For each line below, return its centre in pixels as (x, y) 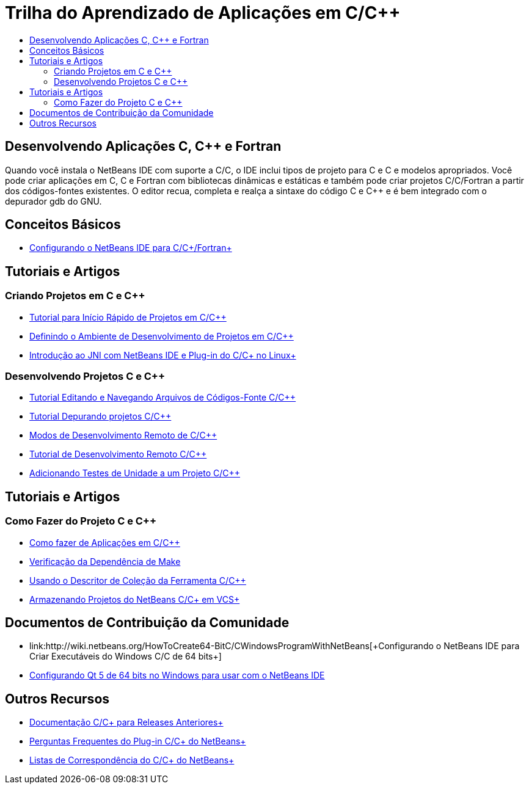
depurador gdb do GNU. (53, 201)
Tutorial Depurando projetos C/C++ (100, 416)
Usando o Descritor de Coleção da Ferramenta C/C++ (138, 580)
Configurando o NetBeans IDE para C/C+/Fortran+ (131, 248)
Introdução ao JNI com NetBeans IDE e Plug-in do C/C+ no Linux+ (163, 355)
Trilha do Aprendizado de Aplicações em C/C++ (203, 13)
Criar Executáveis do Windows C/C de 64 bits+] (126, 656)
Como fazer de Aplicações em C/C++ (105, 542)
